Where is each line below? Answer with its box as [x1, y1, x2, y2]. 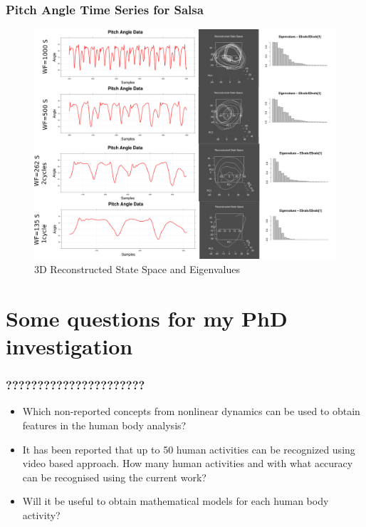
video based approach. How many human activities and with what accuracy [22, 456, 353, 471]
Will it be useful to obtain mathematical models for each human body [22, 493, 329, 508]
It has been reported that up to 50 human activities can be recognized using [22, 441, 355, 456]
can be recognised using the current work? [22, 469, 206, 484]
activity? [22, 507, 61, 522]
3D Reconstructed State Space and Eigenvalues [34, 261, 240, 276]
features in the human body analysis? [22, 417, 187, 432]
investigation [6, 331, 133, 360]
